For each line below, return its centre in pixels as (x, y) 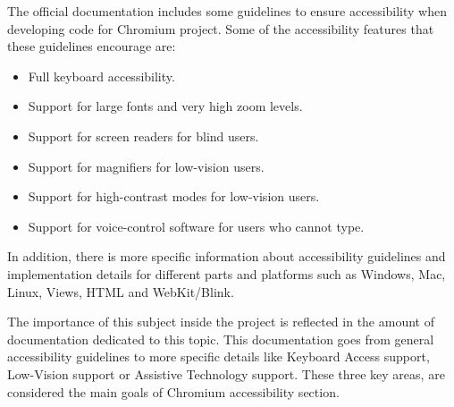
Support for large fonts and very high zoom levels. (165, 106)
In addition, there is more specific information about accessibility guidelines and (227, 256)
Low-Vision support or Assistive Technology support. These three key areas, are (226, 373)
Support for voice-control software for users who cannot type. (196, 226)
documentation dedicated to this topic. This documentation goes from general (221, 339)
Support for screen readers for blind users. (143, 136)
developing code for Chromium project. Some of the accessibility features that (221, 28)
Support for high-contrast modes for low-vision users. (174, 196)
